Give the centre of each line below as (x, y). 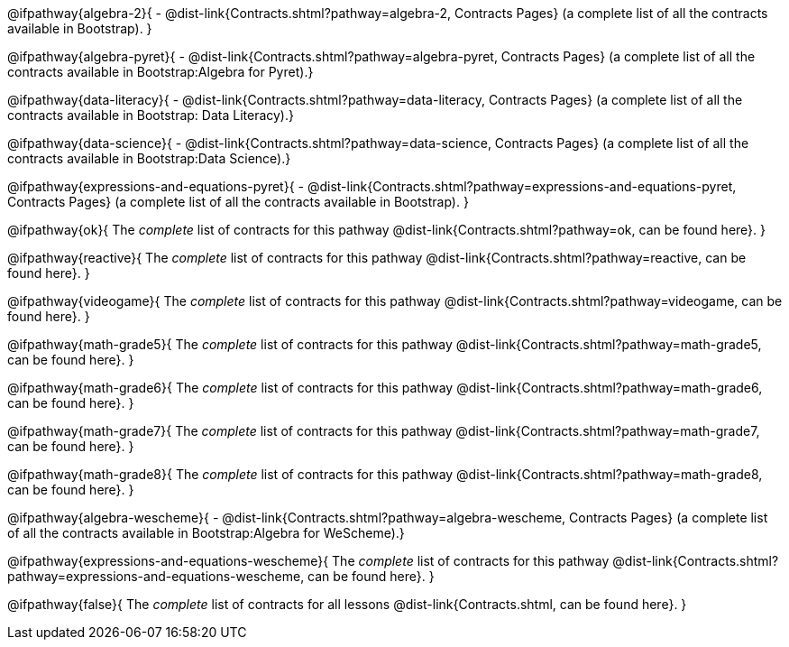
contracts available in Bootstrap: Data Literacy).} (151, 115)
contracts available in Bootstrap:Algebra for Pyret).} (161, 72)
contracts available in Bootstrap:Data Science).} (149, 158)
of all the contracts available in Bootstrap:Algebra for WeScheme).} (206, 533)
